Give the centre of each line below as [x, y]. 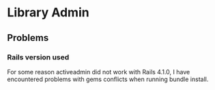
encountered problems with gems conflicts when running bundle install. [108, 79]
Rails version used [38, 57]
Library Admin [48, 13]
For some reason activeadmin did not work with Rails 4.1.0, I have [99, 72]
